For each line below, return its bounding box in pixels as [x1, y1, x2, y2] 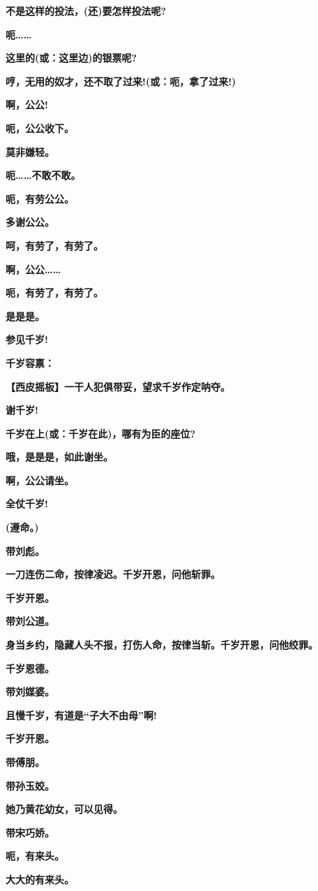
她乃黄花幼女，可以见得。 [6, 802, 123, 816]
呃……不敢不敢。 [6, 168, 81, 182]
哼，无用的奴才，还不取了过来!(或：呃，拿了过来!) [6, 73, 236, 88]
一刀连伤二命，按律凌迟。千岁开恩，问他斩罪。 [6, 567, 220, 581]
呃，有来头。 [6, 848, 64, 863]
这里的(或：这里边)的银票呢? [6, 50, 137, 65]
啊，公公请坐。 [6, 472, 74, 487]
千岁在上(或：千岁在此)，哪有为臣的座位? [6, 426, 196, 440]
